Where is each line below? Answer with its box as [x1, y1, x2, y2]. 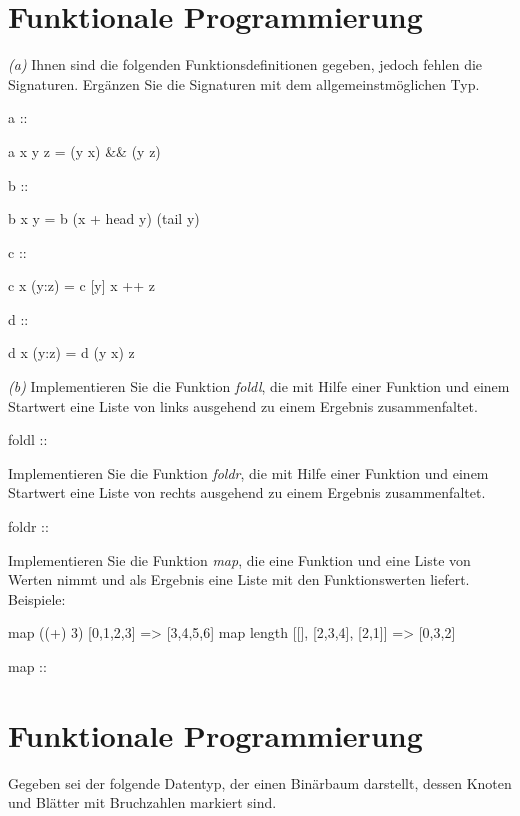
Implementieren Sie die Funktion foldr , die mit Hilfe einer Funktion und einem [8, 462, 489, 483]
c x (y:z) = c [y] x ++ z [8, 275, 155, 296]
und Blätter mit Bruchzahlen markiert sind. [8, 792, 277, 813]
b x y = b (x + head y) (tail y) [8, 208, 200, 229]
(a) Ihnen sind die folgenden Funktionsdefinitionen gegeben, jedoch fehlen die [8, 54, 483, 75]
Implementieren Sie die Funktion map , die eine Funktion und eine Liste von [8, 549, 471, 570]
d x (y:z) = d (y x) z [8, 342, 135, 363]
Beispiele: [8, 588, 66, 609]
